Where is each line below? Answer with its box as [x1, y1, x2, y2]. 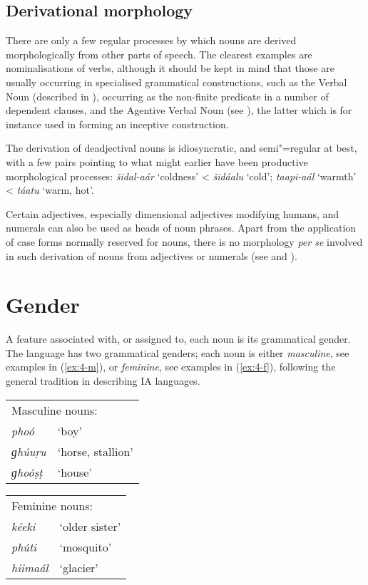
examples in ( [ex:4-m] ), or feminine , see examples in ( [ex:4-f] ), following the [6, 359, 336, 374]
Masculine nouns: [11, 401, 98, 418]
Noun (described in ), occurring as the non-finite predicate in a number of [6, 88, 329, 103]
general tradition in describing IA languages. [6, 373, 200, 388]
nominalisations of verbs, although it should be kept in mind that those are [6, 61, 334, 76]
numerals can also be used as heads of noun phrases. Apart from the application [6, 220, 357, 235]
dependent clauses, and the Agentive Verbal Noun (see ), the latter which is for [6, 103, 352, 118]
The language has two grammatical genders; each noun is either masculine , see [6, 345, 349, 360]
